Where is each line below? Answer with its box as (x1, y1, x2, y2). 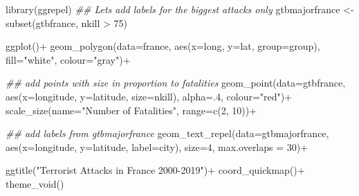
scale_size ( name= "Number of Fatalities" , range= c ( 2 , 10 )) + (6, 103, 257, 117)
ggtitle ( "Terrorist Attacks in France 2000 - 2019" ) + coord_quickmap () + (6, 163, 305, 177)
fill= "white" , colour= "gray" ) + (6, 52, 131, 66)
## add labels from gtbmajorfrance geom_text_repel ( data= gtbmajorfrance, (6, 126, 329, 141)
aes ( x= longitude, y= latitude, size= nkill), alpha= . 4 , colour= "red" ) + (6, 89, 293, 103)
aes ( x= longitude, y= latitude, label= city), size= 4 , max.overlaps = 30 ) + (6, 139, 309, 154)
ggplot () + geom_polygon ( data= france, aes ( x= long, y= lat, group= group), (6, 39, 320, 53)
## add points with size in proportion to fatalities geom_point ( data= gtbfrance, (6, 75, 346, 90)
